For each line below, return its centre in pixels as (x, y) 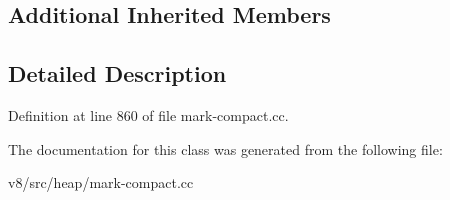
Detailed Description (117, 73)
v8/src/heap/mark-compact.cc (101, 182)
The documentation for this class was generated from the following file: (225, 148)
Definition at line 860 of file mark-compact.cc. (148, 114)
